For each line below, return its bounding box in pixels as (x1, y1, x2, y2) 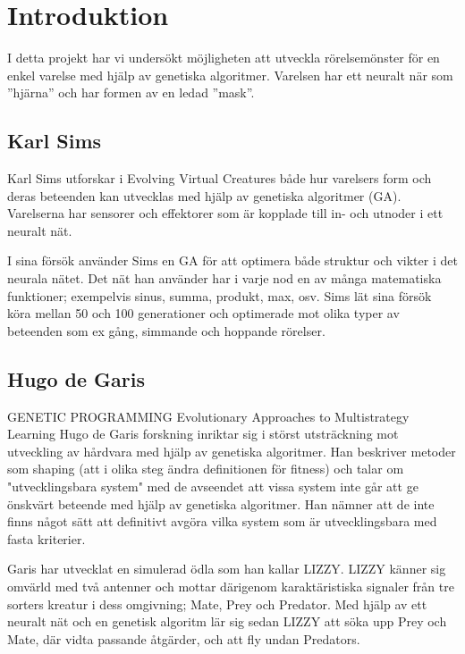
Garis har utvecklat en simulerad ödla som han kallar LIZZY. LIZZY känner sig (7, 559, 446, 578)
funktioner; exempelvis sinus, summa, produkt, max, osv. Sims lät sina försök (7, 286, 432, 305)
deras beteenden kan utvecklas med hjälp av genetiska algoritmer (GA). (7, 186, 402, 205)
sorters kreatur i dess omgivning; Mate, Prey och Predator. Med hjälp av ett (7, 594, 427, 613)
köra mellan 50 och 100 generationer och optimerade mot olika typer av (7, 304, 400, 323)
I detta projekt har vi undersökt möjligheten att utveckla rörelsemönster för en (7, 48, 440, 67)
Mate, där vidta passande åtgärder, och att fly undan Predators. (7, 629, 360, 648)
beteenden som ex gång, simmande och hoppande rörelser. (7, 321, 325, 340)
